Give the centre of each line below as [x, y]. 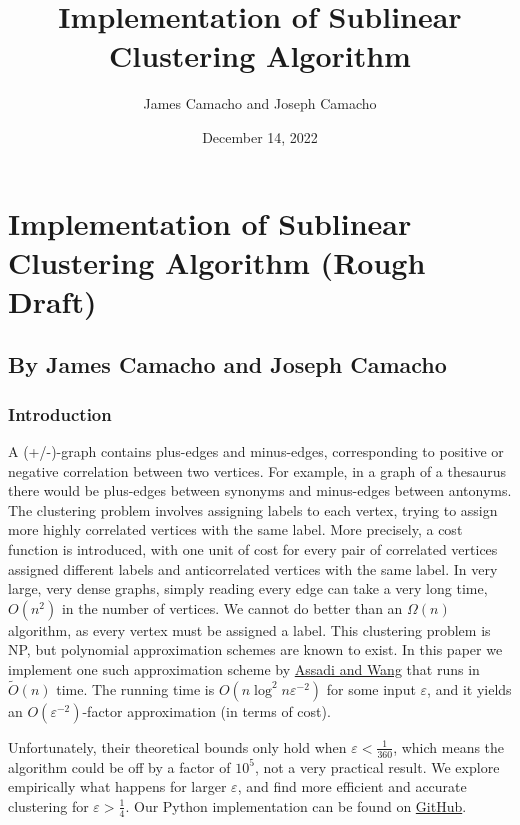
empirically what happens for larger [117, 786]
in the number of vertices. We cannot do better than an [232, 607]
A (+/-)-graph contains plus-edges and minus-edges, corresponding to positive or [256, 451]
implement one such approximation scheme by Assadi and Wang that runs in [244, 669]
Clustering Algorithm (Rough [217, 261]
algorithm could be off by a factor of [119, 766]
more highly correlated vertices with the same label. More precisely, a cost [235, 529]
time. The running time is [135, 688]
